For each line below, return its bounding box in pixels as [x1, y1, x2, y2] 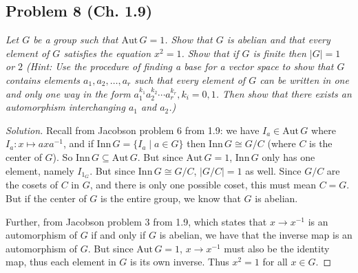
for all [262, 254, 288, 269]
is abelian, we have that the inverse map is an [159, 228, 352, 242]
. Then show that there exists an [215, 86, 352, 100]
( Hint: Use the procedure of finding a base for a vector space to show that [26, 59, 334, 74]
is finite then [253, 45, 306, 60]
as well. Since [245, 163, 302, 177]
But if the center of [6, 191, 87, 205]
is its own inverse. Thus [130, 254, 229, 269]
